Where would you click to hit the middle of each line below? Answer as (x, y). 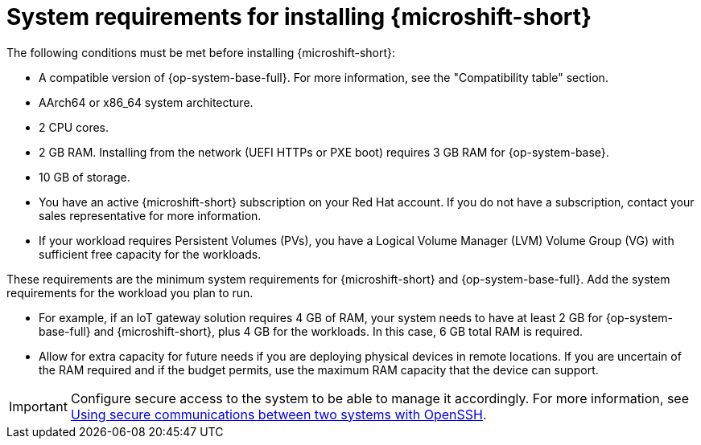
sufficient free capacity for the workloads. (150, 254)
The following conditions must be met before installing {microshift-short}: (201, 52)
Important (38, 406)
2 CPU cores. (74, 127)
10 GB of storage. (85, 177)
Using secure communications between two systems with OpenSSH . (278, 414)
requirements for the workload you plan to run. (130, 292)
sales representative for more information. (150, 215)
